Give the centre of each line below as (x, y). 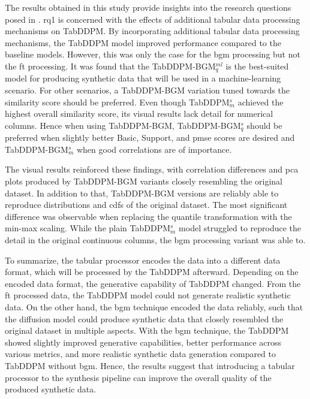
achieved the (261, 102)
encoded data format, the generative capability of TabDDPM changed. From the (153, 283)
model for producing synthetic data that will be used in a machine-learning (143, 78)
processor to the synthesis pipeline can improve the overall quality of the (138, 377)
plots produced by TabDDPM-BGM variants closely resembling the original (144, 181)
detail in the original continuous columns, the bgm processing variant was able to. (155, 240)
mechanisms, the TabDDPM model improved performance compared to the (143, 42)
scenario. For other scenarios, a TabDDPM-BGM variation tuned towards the (147, 90)
